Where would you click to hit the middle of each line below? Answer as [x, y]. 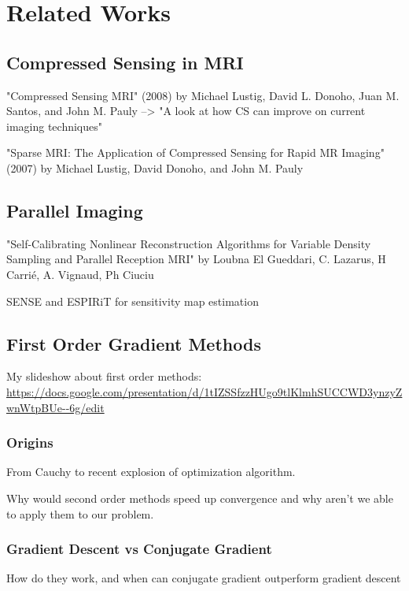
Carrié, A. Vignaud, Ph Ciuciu [80, 274]
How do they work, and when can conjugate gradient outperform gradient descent [204, 578]
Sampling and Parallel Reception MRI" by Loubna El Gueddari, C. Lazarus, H [196, 259]
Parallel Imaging [75, 210]
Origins [30, 442]
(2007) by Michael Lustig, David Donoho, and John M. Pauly [155, 167]
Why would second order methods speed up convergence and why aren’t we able [200, 498]
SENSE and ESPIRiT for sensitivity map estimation [133, 301]
